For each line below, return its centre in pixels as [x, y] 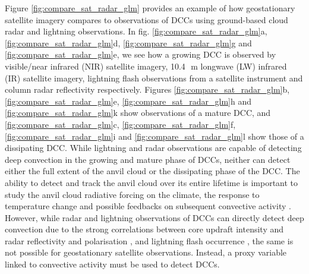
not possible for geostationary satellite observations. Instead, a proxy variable [146, 252]
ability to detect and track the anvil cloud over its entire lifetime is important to [152, 182]
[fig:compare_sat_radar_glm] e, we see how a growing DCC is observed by [141, 54]
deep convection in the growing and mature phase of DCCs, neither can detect [148, 159]
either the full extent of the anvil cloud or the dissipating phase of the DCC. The [152, 171]
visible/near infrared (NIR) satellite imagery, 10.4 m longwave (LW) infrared [146, 66]
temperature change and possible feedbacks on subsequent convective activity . [148, 206]
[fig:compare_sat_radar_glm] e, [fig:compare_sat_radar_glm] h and [128, 101]
